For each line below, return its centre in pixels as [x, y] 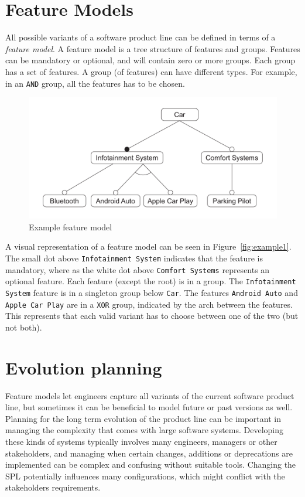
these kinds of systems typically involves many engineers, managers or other [141, 441]
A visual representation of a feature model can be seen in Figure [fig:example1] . [148, 246]
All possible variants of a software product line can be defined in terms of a [140, 37]
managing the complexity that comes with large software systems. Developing [145, 430]
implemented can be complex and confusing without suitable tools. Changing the [151, 464]
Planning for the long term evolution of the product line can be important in [143, 418]
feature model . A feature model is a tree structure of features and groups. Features [153, 48]
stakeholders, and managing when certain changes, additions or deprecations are [149, 453]
